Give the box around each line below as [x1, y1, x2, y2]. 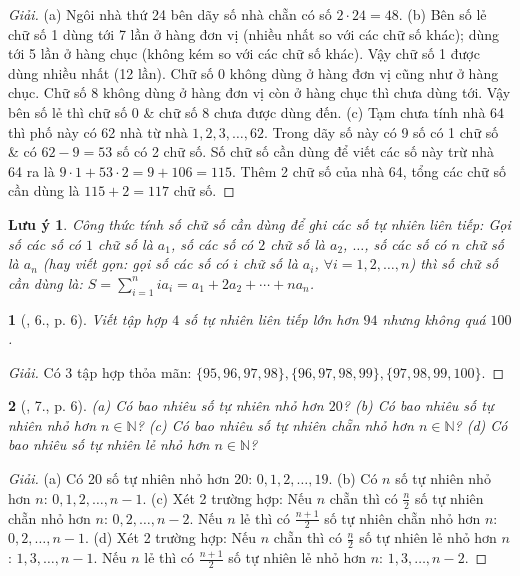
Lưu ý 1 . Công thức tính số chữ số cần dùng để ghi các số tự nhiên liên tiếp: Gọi [8, 213, 511, 234]
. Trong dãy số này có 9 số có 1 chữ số [264, 121, 499, 142]
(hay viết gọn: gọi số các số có [42, 253, 229, 274]
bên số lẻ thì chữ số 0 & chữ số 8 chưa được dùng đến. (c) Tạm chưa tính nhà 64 [8, 101, 505, 122]
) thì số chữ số [409, 253, 499, 274]
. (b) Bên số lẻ [398, 4, 487, 24]
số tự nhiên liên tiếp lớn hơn [184, 308, 359, 329]
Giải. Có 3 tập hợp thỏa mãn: [8, 361, 192, 382]
